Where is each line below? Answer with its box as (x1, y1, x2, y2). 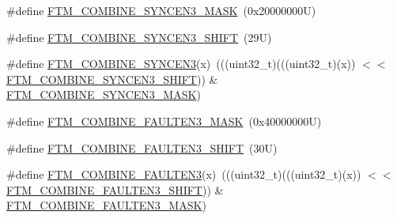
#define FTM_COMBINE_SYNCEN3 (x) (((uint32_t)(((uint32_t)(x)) (6, 55, 356, 72)
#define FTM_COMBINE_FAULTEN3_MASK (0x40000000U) (6, 112, 322, 129)
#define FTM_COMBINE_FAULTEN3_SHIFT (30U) (6, 139, 278, 156)
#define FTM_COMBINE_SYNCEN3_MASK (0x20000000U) (6, 2, 316, 18)
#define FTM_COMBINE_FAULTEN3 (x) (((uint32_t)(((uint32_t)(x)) (6, 166, 361, 183)
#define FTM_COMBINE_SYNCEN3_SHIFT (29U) (6, 28, 272, 45)
